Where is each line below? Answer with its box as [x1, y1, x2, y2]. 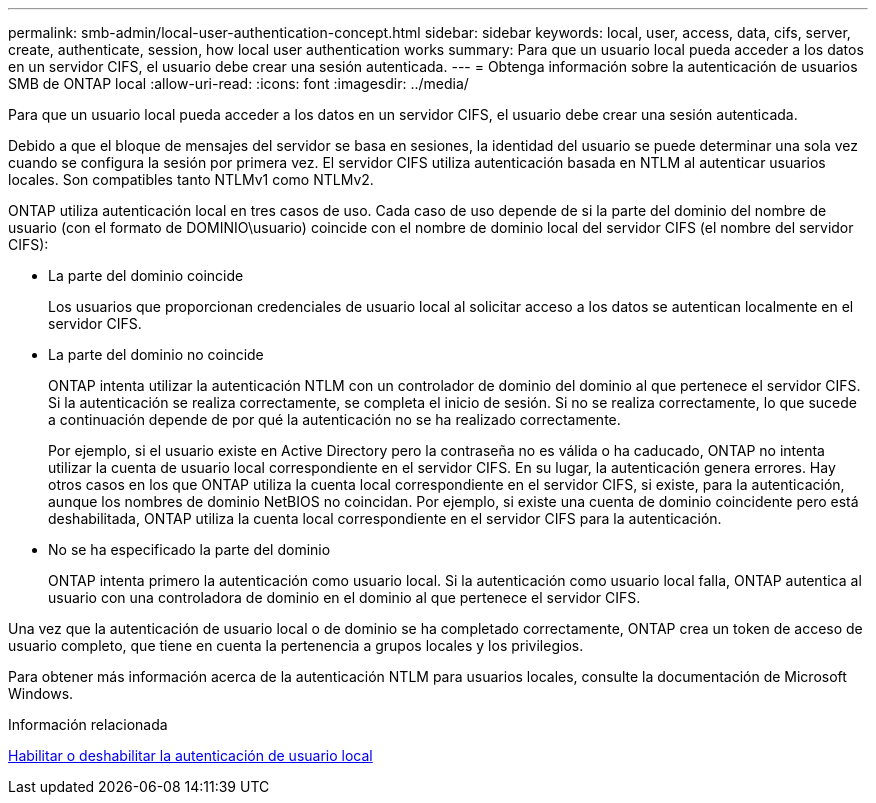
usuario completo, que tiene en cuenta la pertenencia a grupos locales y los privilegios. [8, 637, 584, 654]
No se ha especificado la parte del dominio [48, 541, 331, 558]
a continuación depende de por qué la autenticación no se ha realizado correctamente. [48, 411, 621, 428]
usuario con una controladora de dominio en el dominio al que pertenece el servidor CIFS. [48, 589, 641, 606]
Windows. [8, 685, 74, 702]
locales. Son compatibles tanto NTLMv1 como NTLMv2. [8, 171, 374, 188]
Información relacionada [8, 716, 168, 733]
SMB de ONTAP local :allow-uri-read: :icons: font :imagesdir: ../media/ [8, 75, 469, 92]
